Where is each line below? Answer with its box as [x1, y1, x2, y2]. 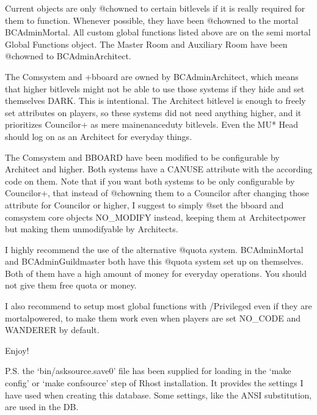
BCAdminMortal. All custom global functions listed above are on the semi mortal [5, 26, 311, 39]
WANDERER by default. [5, 323, 100, 336]
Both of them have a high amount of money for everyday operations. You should [5, 266, 307, 279]
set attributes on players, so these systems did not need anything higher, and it [5, 106, 302, 119]
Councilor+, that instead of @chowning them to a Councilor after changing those [5, 186, 309, 199]
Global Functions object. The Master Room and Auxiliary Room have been [5, 37, 288, 50]
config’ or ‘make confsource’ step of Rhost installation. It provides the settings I [5, 376, 304, 389]
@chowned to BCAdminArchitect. [5, 50, 131, 62]
